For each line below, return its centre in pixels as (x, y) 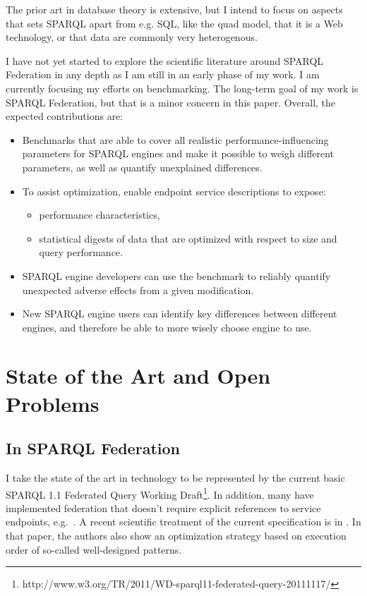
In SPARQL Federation (93, 448)
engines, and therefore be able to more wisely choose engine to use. (167, 327)
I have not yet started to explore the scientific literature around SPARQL (165, 60)
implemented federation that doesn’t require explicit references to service (163, 507)
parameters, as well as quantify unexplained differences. (142, 167)
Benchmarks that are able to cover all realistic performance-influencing (175, 139)
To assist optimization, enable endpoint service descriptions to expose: (174, 191)
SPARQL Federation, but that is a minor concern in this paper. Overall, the (171, 102)
